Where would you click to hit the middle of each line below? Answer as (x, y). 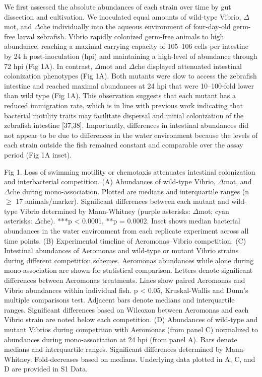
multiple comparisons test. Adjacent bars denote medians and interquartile (119, 300)
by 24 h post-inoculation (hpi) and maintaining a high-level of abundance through (131, 56)
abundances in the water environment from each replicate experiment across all (126, 231)
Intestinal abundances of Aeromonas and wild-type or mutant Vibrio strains (121, 250)
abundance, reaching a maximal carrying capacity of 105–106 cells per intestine (126, 46)
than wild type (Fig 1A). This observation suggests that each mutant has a (120, 95)
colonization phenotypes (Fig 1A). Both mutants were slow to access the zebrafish (130, 76)
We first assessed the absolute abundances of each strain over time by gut (118, 7)
